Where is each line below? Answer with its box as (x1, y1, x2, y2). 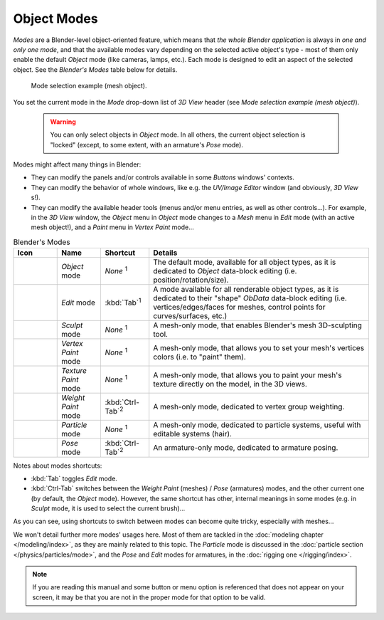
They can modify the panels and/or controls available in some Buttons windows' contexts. (31, 173, 295, 182)
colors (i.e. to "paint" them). (153, 352, 247, 362)
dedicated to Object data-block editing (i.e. (153, 266, 297, 276)
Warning (50, 117, 76, 126)
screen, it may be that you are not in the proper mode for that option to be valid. (32, 593, 266, 601)
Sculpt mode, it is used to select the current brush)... (31, 504, 186, 513)
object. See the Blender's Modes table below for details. (13, 65, 178, 74)
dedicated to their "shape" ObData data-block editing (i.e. (153, 293, 348, 303)
